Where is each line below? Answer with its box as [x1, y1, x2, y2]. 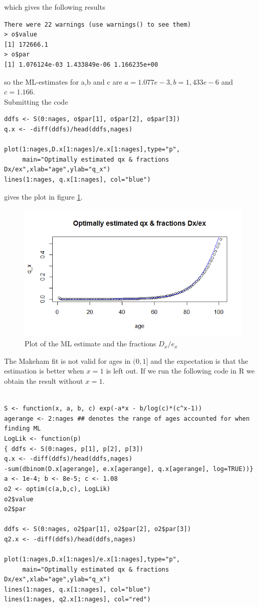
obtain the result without [4, 376, 83, 386]
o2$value [4, 495, 34, 503]
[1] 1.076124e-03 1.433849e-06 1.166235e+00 [4, 61, 158, 68]
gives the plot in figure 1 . [4, 191, 83, 202]
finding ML [4, 425, 41, 433]
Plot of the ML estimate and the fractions [25, 338, 156, 349]
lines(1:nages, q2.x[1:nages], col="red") [4, 596, 151, 603]
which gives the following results [4, 2, 105, 12]
